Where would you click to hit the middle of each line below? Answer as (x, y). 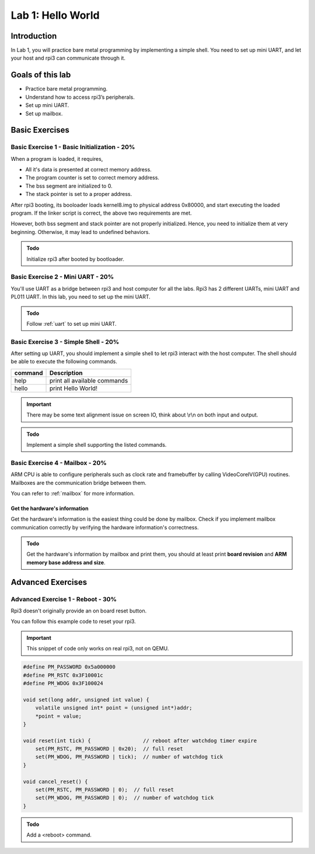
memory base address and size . (66, 562)
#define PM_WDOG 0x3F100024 (63, 683)
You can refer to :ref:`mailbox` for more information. (73, 493)
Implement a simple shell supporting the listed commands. (97, 445)
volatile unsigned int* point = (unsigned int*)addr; (114, 708)
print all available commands (89, 380)
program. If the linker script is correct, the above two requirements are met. (101, 213)
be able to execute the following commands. (64, 361)
